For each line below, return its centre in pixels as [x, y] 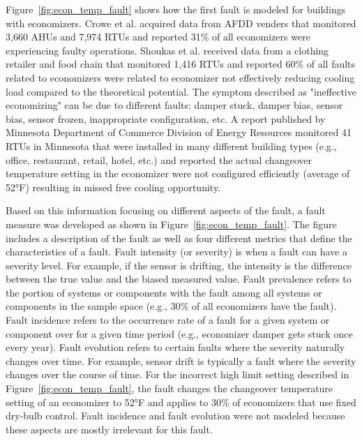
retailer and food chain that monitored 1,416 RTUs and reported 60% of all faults [181, 64]
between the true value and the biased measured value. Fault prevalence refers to [179, 279]
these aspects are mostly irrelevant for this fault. [109, 429]
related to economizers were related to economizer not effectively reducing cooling [180, 77]
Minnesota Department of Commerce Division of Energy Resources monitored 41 [179, 132]
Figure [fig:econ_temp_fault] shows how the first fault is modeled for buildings [176, 9]
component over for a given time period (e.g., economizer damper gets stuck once [179, 333]
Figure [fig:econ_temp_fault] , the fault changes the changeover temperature [169, 388]
